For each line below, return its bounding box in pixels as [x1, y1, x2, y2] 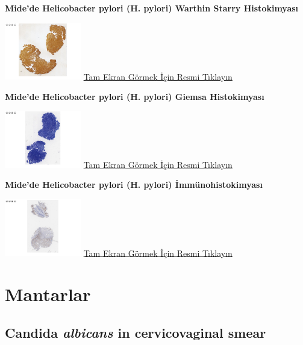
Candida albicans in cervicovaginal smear [5, 323, 266, 341]
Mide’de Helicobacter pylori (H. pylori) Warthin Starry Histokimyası [5, 2, 299, 14]
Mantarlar [5, 282, 91, 306]
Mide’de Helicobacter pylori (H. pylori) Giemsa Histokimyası [5, 90, 264, 102]
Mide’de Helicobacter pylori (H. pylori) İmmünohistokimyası [5, 178, 263, 191]
